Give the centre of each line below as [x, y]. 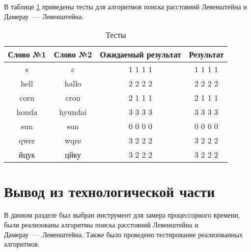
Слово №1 [27, 55]
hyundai [73, 112]
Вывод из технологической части [110, 191]
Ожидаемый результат [140, 55]
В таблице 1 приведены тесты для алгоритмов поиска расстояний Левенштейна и [125, 6]
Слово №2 [73, 55]
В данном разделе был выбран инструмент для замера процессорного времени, [122, 215]
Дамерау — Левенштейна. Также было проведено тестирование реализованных [124, 234]
